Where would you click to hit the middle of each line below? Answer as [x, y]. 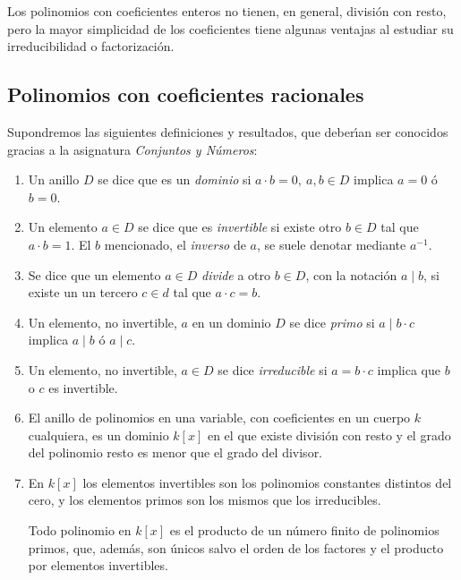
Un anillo [54, 179]
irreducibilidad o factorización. [91, 46]
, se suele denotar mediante [332, 244]
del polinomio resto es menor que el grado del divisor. [175, 452]
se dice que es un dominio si [175, 179]
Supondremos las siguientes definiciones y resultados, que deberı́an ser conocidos [228, 131]
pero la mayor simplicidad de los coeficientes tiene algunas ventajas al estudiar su [230, 28]
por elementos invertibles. [98, 565]
